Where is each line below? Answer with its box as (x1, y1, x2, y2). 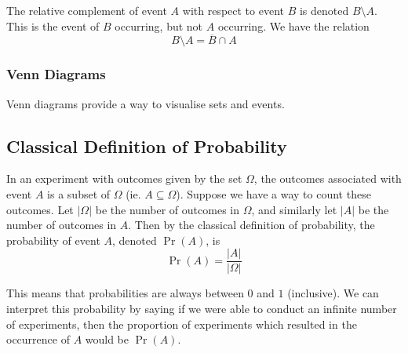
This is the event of (6, 17, 100, 34)
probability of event (6, 231, 100, 248)
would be (85, 331, 129, 348)
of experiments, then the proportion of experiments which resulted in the (6, 315, 357, 332)
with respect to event (182, 2, 284, 18)
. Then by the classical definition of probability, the (128, 217, 375, 233)
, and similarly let (251, 201, 337, 217)
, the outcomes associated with (253, 170, 402, 187)
